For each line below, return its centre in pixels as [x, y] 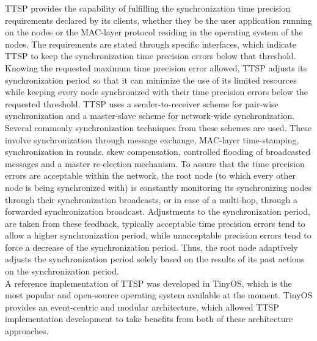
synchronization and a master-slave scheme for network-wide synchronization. [150, 116]
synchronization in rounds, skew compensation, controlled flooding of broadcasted [158, 152]
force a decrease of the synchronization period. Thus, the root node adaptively [151, 247]
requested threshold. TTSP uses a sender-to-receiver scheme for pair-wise [142, 103]
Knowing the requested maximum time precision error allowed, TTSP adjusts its [156, 67]
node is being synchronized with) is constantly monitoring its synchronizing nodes [158, 187]
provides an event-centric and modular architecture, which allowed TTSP [142, 307]
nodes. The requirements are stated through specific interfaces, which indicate [151, 44]
